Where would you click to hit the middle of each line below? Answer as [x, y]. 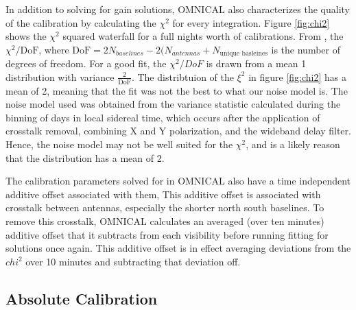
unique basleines [244, 54]
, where [54, 49]
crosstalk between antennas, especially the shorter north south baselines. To [165, 207]
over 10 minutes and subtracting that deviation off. [133, 261]
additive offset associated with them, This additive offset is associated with [163, 194]
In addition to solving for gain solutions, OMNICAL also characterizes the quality [178, 9]
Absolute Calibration [82, 298]
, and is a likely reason [293, 144]
